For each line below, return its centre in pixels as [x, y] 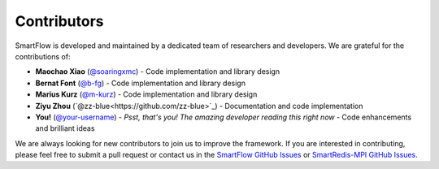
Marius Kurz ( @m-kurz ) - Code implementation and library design [146, 94]
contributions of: [43, 56]
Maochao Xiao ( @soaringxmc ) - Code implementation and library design [158, 71]
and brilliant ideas [65, 128]
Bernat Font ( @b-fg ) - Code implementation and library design [140, 83]
